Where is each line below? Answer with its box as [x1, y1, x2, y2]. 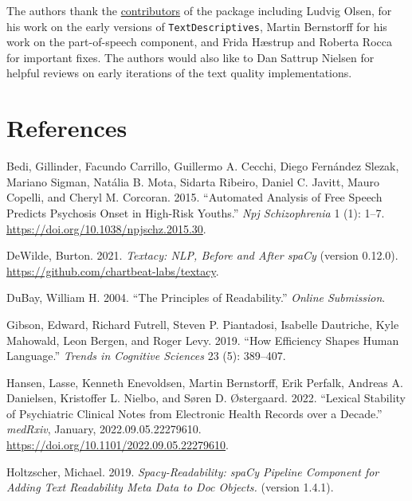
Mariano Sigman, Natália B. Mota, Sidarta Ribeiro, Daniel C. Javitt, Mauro [6, 173, 380, 190]
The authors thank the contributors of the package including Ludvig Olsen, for [6, 2, 392, 18]
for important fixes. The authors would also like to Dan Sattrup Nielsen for [6, 49, 375, 65]
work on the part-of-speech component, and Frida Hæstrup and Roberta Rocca [6, 33, 392, 50]
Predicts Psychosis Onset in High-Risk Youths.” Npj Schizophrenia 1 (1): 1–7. [6, 204, 385, 221]
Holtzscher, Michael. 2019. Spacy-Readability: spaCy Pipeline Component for [6, 463, 379, 479]
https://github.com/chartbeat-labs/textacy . [6, 262, 219, 279]
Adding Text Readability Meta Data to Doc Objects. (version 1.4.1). [6, 479, 334, 495]
